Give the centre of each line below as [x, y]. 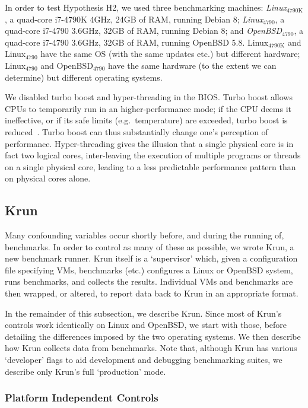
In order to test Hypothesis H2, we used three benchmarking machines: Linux [146, 7]
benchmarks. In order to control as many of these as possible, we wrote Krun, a [150, 246]
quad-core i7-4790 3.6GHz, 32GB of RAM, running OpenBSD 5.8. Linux [137, 42]
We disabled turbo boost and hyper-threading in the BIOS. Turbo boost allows [149, 97]
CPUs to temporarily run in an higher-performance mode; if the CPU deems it [148, 108]
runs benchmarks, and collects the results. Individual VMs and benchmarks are [149, 281]
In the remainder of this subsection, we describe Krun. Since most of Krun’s [143, 313]
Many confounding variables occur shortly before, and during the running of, [145, 235]
